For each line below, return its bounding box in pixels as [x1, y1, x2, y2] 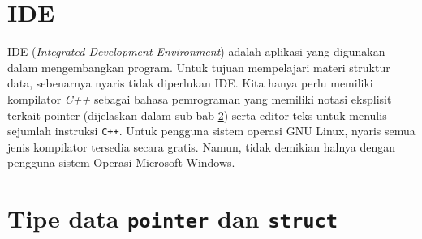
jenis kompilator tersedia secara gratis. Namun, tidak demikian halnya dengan [7, 138, 396, 155]
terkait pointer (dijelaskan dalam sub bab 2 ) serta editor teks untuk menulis [7, 106, 387, 123]
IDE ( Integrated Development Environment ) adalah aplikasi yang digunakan [7, 43, 385, 60]
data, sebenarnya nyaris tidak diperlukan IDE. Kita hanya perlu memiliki [7, 75, 373, 92]
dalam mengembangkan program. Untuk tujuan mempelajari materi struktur [7, 58, 390, 75]
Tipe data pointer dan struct [7, 202, 338, 235]
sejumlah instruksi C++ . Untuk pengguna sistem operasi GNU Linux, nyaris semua [7, 122, 416, 139]
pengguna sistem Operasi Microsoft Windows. [7, 154, 235, 171]
